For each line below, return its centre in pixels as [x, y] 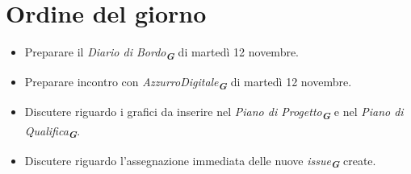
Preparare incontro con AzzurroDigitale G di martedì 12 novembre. [188, 83]
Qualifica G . [52, 132]
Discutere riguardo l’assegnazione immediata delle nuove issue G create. [200, 162]
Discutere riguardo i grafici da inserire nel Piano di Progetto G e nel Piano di [214, 113]
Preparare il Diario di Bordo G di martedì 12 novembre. [162, 53]
